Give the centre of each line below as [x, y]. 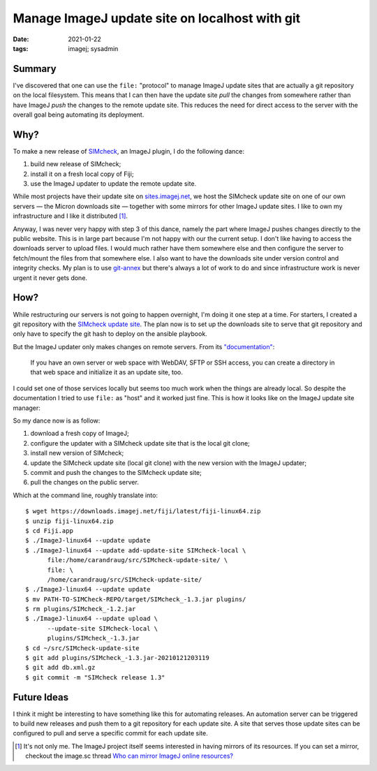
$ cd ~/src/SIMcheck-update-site [82, 648]
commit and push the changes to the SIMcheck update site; [116, 472]
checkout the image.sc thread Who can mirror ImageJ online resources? [130, 756]
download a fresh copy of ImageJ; [80, 434]
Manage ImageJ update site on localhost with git [156, 18]
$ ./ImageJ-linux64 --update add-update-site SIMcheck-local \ [136, 550]
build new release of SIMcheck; [76, 164]
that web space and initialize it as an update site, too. [106, 372]
